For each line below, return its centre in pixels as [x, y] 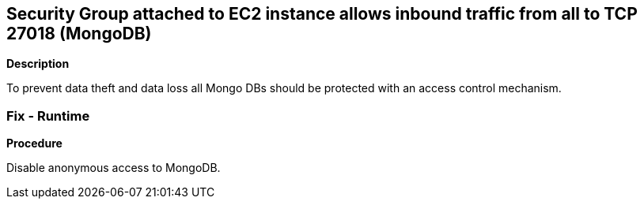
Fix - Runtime [48, 116]
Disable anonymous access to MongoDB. [114, 168]
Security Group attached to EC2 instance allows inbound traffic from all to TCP [322, 14]
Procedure [34, 143]
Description [38, 64]
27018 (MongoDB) [79, 34]
